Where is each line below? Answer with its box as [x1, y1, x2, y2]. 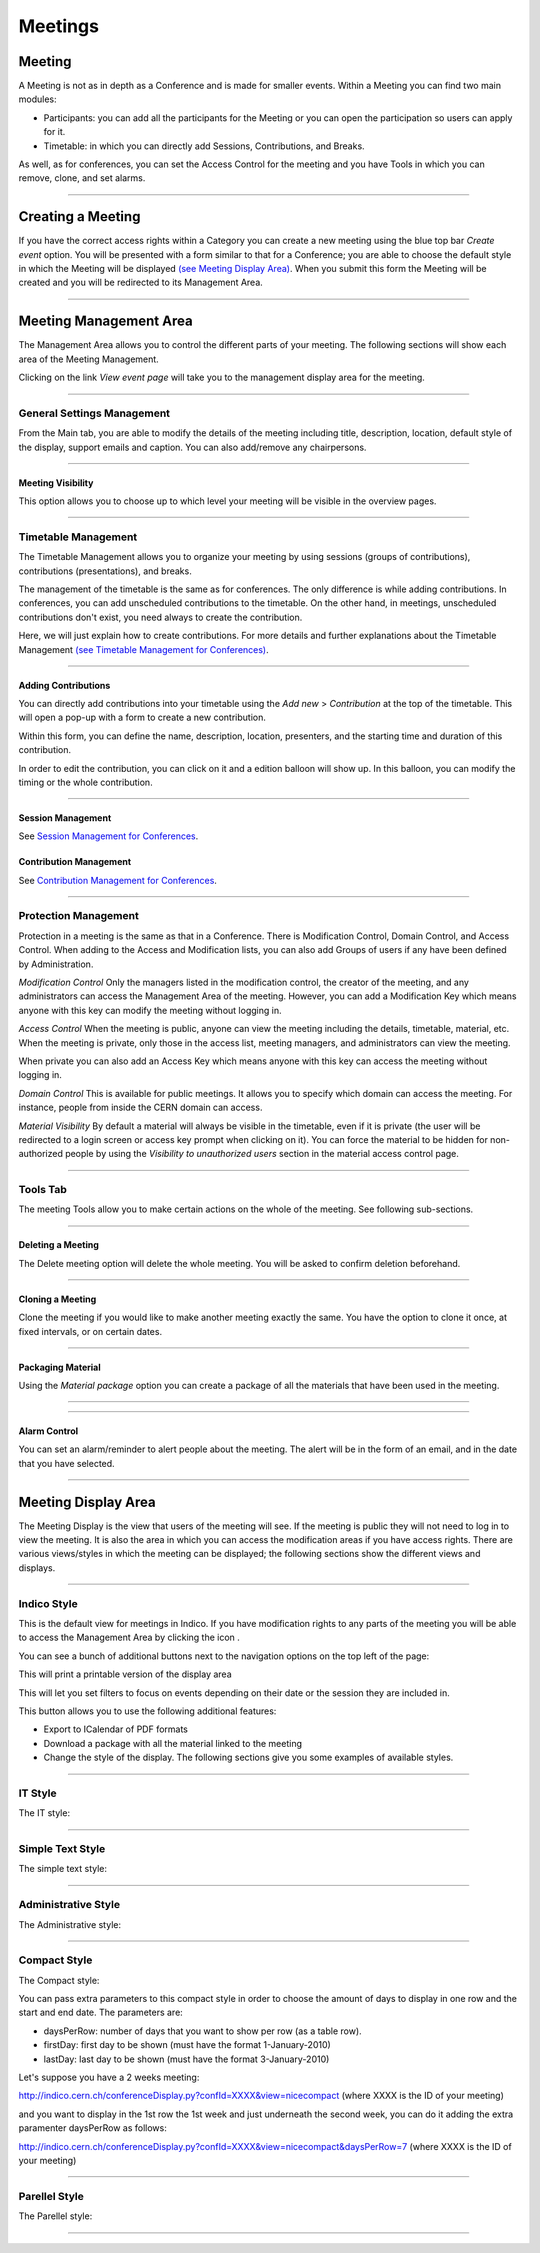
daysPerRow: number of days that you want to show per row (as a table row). [43, 2025, 362, 2037]
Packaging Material [18, 1361, 102, 1373]
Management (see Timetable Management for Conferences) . [18, 643, 269, 655]
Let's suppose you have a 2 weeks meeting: [18, 2071, 200, 2084]
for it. [43, 126, 66, 138]
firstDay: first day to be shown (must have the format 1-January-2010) [43, 2039, 332, 2051]
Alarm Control [18, 1425, 79, 1437]
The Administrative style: [18, 1918, 122, 1930]
